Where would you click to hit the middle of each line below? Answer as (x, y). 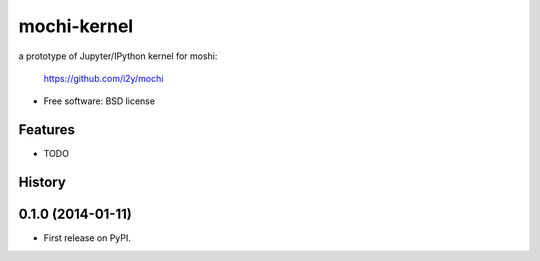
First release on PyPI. (87, 238)
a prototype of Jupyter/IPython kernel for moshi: (118, 56)
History (42, 182)
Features (46, 130)
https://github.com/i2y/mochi (103, 78)
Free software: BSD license (99, 101)
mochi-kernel (76, 26)
